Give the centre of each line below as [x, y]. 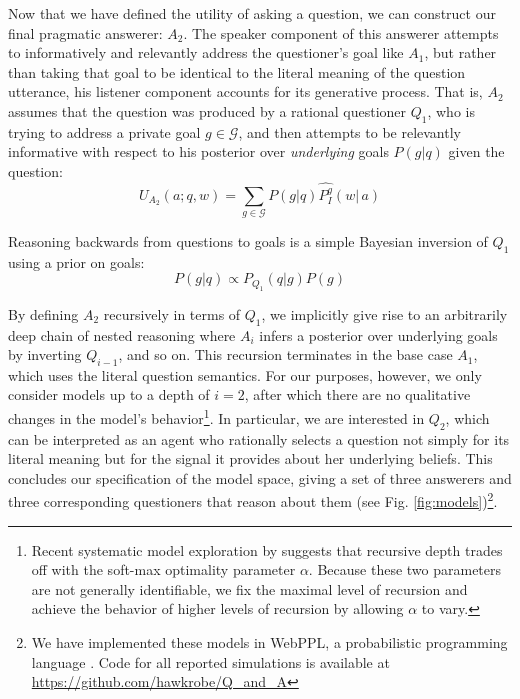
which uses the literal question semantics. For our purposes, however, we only [245, 374]
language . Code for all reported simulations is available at [210, 661]
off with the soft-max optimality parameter [163, 569]
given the [476, 151]
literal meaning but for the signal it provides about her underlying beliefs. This [250, 458]
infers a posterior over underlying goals [378, 334]
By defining [43, 313]
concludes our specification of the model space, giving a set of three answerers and [260, 477]
